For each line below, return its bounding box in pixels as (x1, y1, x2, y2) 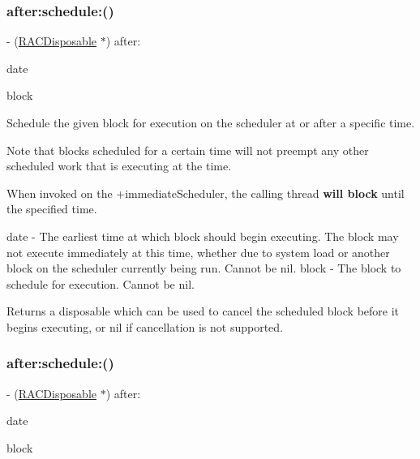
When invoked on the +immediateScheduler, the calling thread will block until (6, 184, 405, 201)
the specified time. (6, 200, 97, 217)
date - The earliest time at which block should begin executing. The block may (6, 227, 399, 244)
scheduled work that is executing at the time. (6, 157, 232, 174)
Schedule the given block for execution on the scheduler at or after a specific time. (6, 114, 415, 131)
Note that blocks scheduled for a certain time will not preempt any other (6, 141, 369, 158)
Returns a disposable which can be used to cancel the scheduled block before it (6, 302, 400, 320)
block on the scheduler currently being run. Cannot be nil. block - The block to (6, 260, 401, 277)
